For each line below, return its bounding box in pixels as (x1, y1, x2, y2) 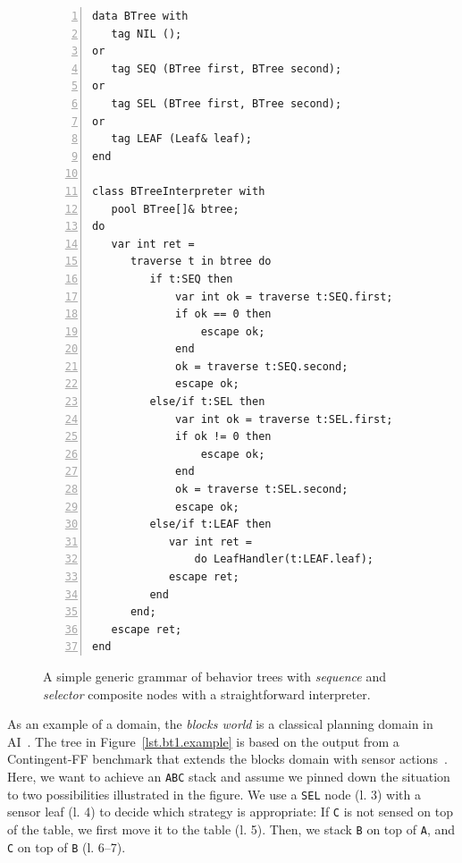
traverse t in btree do (130, 255, 272, 268)
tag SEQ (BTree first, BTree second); (111, 62, 342, 75)
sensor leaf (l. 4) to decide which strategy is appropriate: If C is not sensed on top (7, 802, 454, 821)
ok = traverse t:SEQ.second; (175, 360, 349, 373)
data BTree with (92, 10, 189, 22)
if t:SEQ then (149, 272, 233, 285)
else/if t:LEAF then (149, 518, 272, 531)
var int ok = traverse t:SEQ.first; (175, 290, 393, 303)
